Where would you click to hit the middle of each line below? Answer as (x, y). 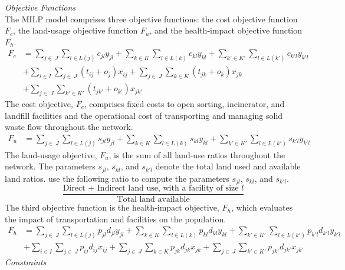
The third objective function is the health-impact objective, (112, 207)
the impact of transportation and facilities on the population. (116, 219)
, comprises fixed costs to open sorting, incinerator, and (184, 103)
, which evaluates (262, 207)
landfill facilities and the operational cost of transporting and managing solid (144, 115)
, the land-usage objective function (75, 30)
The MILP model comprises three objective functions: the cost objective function (151, 19)
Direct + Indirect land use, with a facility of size (151, 189)
